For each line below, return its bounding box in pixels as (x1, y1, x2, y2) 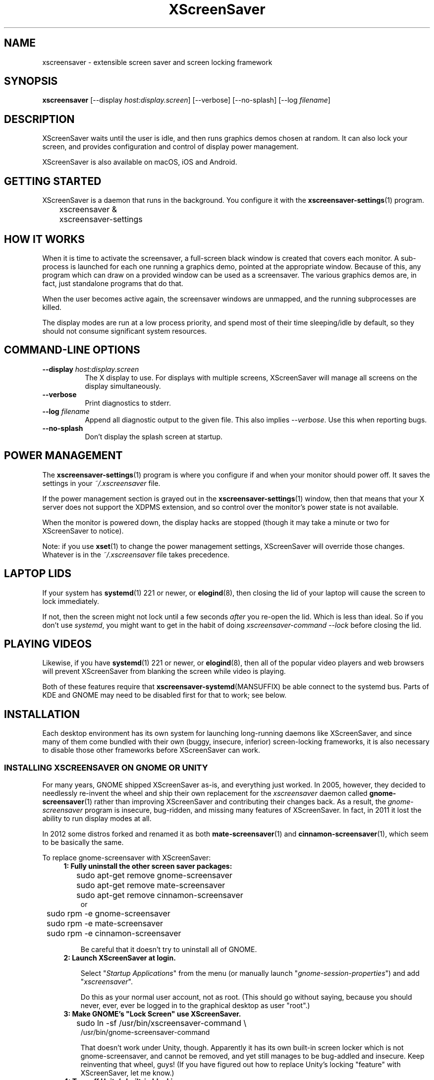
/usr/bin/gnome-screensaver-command (80, 1027, 210, 1036)
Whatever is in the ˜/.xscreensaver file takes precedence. (42, 550, 230, 559)
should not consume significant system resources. (42, 326, 207, 335)
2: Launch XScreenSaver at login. (63, 953, 176, 962)
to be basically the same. (42, 838, 124, 846)
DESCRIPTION (4, 113, 75, 125)
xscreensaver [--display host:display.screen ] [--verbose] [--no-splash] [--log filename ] (42, 96, 330, 105)
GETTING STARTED (4, 175, 102, 187)
